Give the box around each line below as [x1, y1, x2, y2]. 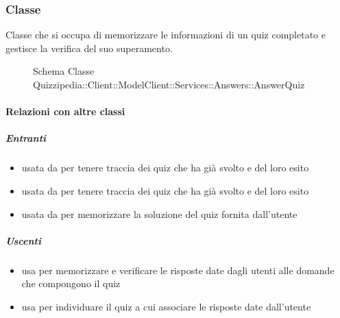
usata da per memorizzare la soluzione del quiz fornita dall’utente [21, 206, 297, 221]
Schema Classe [33, 64, 95, 78]
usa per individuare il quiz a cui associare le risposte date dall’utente [21, 299, 311, 313]
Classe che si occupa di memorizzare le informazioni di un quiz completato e [5, 27, 326, 42]
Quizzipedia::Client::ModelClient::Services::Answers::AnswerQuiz [33, 77, 305, 91]
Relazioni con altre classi [5, 104, 125, 119]
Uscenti [5, 233, 41, 247]
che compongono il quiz [21, 276, 121, 291]
